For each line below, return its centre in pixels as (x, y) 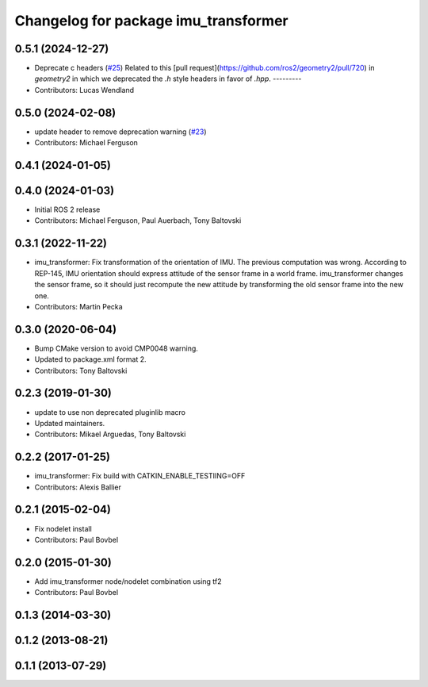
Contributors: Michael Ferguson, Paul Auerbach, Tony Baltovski (138, 221)
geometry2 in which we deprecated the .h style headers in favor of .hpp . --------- (168, 79)
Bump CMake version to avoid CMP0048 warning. (116, 348)
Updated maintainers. (70, 423)
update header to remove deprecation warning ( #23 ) (120, 132)
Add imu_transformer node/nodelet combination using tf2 (128, 581)
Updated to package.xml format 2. (90, 359)
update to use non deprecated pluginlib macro (110, 412)
